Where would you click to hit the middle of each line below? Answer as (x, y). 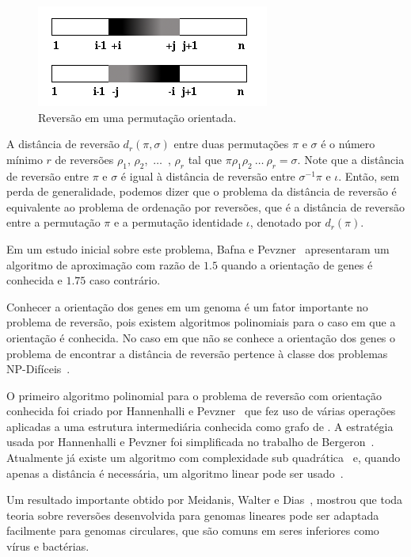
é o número (348, 144)
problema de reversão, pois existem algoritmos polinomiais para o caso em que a (201, 322)
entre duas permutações (231, 144)
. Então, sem (369, 175)
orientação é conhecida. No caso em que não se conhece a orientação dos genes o (201, 337)
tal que (205, 159)
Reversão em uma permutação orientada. (137, 117)
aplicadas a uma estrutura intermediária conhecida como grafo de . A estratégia (200, 426)
